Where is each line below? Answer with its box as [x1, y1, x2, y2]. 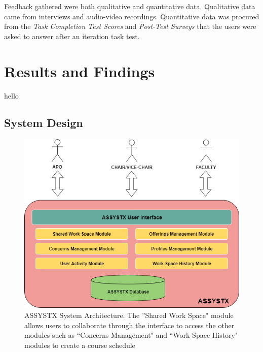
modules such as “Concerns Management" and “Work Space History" [24, 330, 238, 340]
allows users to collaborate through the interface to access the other [24, 319, 235, 330]
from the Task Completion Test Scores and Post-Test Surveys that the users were [4, 21, 256, 31]
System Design [4, 115, 83, 131]
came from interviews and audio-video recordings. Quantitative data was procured [4, 11, 259, 21]
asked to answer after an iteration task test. [4, 30, 140, 41]
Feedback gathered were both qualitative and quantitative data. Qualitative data [4, 1, 255, 11]
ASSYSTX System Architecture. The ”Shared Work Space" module [24, 309, 234, 320]
